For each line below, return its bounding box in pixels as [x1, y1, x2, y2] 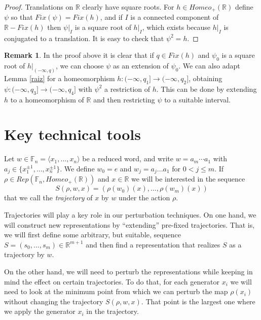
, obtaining [189, 73, 222, 84]
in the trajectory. [86, 306, 139, 316]
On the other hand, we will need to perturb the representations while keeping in [4, 266, 253, 277]
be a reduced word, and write [82, 153, 174, 164]
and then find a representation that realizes [86, 239, 220, 250]
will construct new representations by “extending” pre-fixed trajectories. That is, [4, 219, 255, 230]
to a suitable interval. [164, 94, 231, 104]
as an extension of [113, 60, 169, 71]
